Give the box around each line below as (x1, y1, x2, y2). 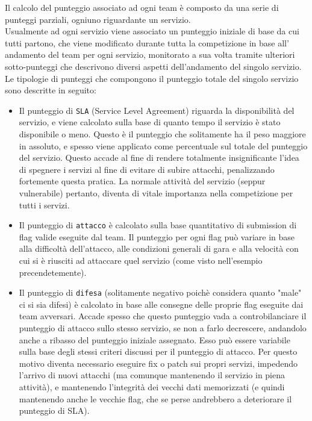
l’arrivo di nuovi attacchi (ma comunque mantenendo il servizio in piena (19, 369, 285, 381)
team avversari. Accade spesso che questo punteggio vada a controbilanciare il (19, 310, 307, 322)
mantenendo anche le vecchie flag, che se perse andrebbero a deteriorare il (19, 392, 292, 405)
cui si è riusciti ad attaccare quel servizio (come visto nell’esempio (19, 254, 263, 266)
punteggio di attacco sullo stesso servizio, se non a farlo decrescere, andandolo (19, 322, 307, 334)
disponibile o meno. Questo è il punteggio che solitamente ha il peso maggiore (19, 128, 306, 140)
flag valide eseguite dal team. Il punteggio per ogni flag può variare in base (19, 230, 295, 243)
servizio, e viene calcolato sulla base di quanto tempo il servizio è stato (19, 116, 281, 128)
